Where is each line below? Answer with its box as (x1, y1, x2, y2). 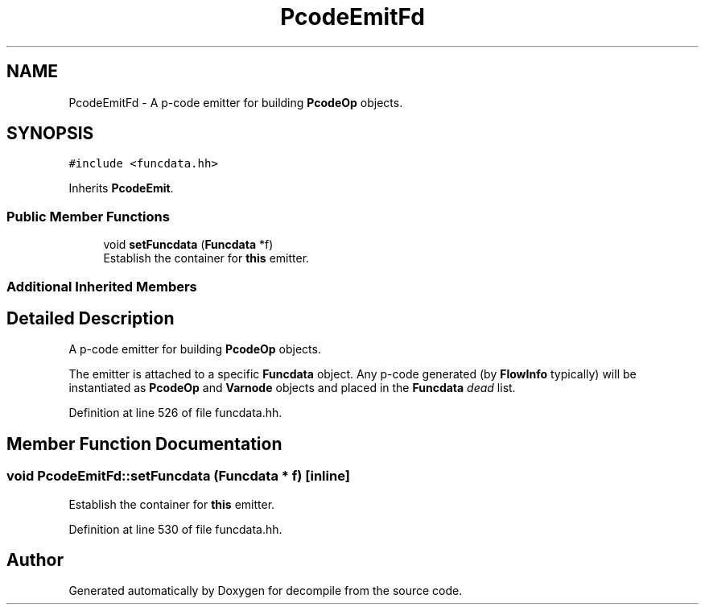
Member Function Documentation (6, 433, 282, 454)
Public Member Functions (6, 208, 170, 225)
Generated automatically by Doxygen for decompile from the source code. (68, 584, 463, 598)
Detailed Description (6, 308, 175, 328)
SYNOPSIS (6, 123, 94, 144)
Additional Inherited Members (6, 278, 197, 295)
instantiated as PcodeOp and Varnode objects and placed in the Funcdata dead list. (68, 381, 516, 395)
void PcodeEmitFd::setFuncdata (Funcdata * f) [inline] (6, 468, 350, 485)
